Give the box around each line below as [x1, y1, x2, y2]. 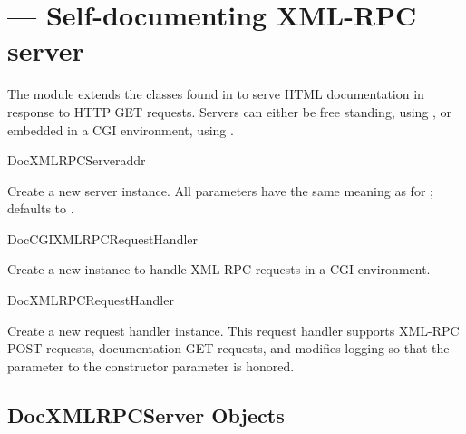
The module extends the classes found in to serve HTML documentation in [7, 84, 424, 104]
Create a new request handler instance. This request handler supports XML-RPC [7, 321, 460, 340]
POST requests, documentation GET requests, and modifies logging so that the [7, 339, 450, 358]
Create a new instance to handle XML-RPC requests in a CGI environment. [7, 260, 431, 279]
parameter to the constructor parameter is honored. [7, 356, 295, 375]
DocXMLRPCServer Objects [7, 400, 285, 429]
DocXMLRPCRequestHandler [7, 291, 174, 310]
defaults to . [7, 199, 74, 218]
